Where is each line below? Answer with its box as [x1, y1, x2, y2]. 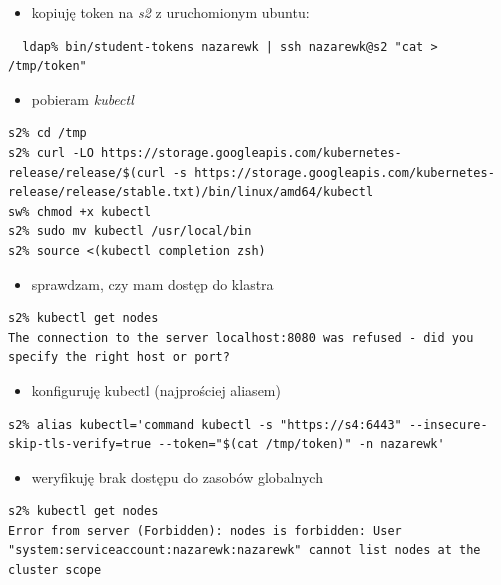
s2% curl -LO [8, 145, 94, 160]
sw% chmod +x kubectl [8, 204, 152, 219]
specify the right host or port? [8, 350, 230, 365]
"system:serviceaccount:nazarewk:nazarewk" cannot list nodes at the [8, 543, 481, 558]
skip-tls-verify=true [8, 437, 152, 452]
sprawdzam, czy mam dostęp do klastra [31, 273, 274, 294]
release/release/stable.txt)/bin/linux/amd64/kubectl [8, 185, 374, 200]
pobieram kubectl [31, 88, 134, 109]
